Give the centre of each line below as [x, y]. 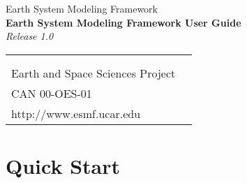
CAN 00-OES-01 [52, 93]
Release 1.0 [30, 36]
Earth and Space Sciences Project [93, 73]
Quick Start [63, 165]
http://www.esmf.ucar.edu [76, 113]
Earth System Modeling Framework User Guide [123, 22]
